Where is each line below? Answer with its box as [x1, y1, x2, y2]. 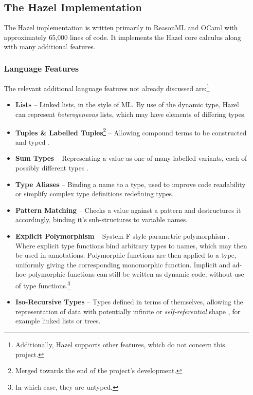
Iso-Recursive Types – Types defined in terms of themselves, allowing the [15, 297, 243, 307]
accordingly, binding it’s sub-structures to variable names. [15, 214, 188, 225]
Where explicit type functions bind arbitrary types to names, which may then [15, 240, 247, 250]
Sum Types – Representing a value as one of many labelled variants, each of [15, 153, 247, 163]
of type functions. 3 [15, 279, 71, 290]
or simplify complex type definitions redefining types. [15, 188, 174, 199]
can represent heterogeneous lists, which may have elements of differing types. [15, 109, 246, 119]
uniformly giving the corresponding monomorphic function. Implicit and [15, 259, 231, 269]
